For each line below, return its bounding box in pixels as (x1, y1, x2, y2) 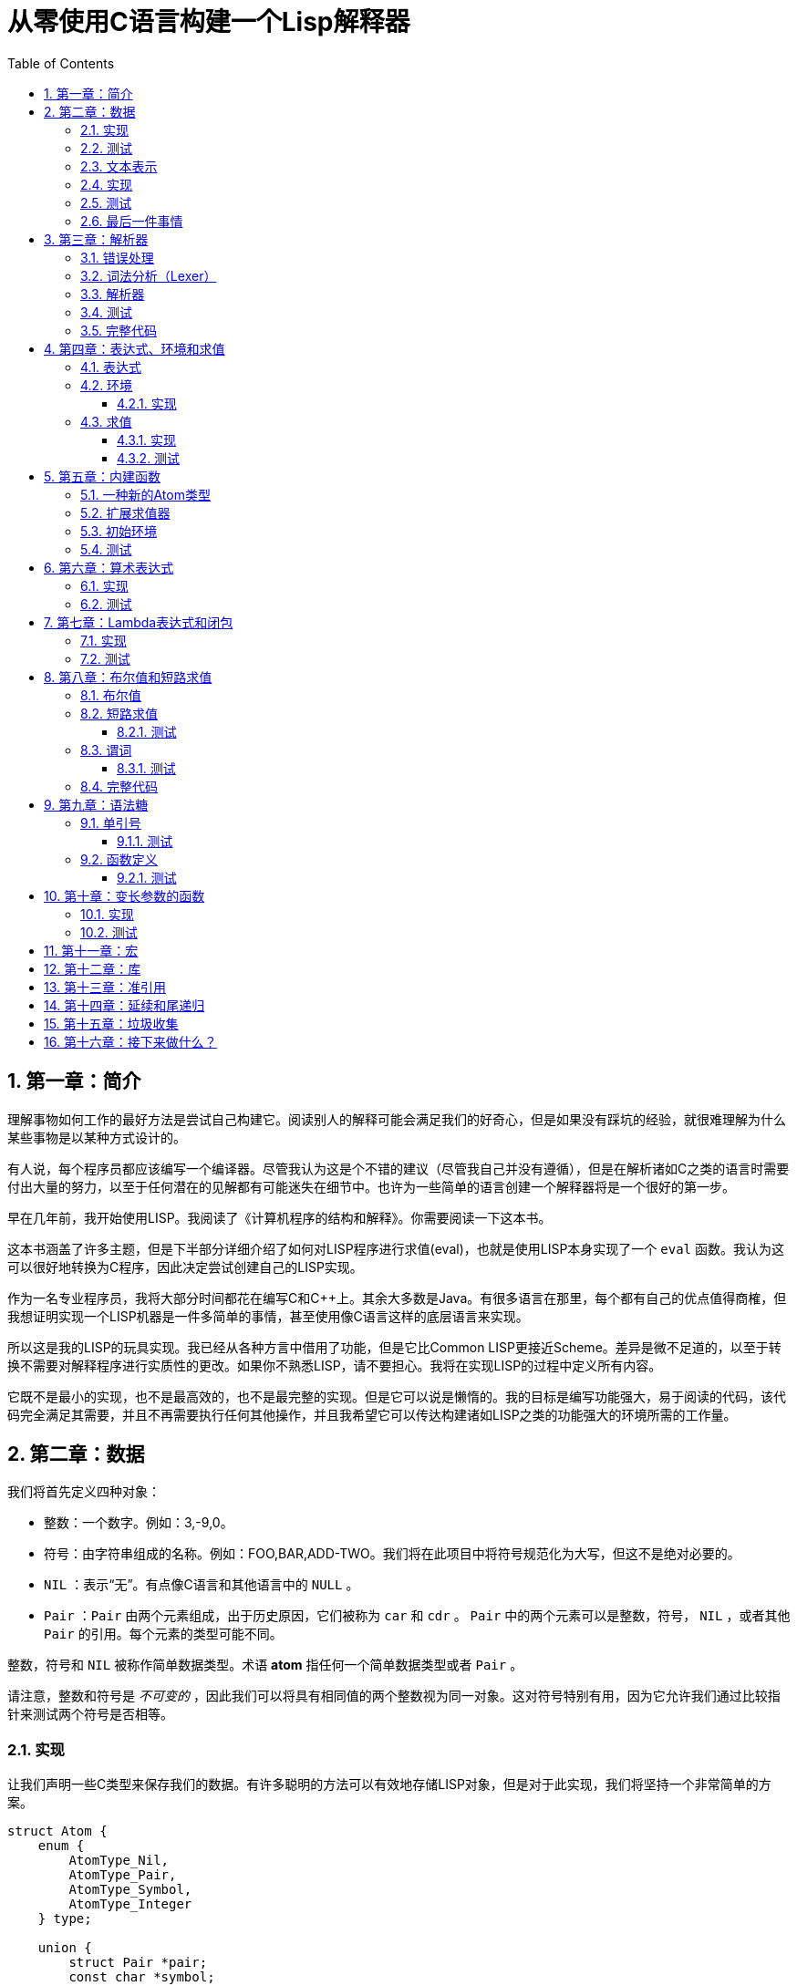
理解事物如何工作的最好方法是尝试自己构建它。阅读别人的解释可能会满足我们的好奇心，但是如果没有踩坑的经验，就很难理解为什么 (7, 1111, 786, 1127)
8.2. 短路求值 (80, 705, 158, 721)
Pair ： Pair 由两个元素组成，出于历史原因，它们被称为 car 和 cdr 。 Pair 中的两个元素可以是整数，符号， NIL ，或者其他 (44, 1608, 791, 1624)
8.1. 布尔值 (80, 687, 141, 703)
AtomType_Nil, (68, 1853, 170, 1868)
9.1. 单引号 (80, 814, 141, 831)
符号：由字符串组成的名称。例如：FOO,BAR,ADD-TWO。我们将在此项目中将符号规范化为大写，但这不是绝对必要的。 (44, 1546, 740, 1562)
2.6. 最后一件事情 (80, 212, 183, 229)
